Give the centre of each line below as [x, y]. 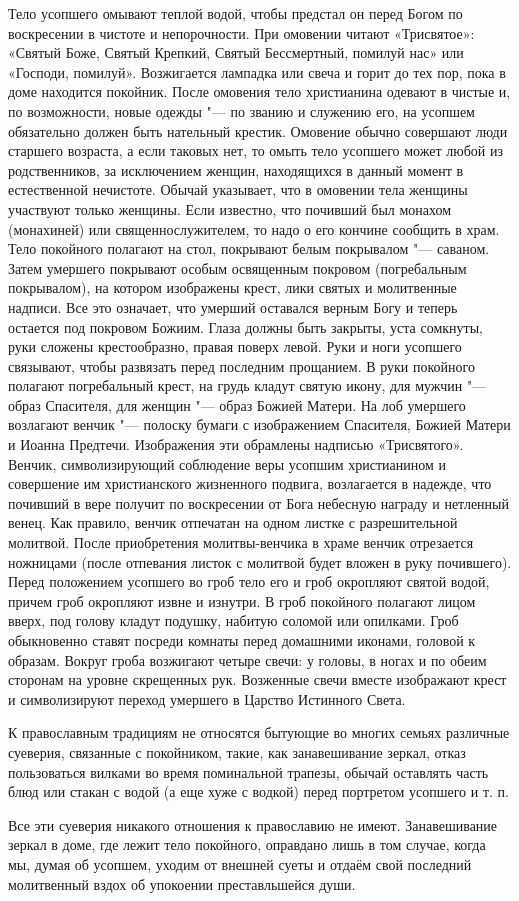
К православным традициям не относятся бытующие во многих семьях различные [259, 732]
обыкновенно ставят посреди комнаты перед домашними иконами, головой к [242, 640]
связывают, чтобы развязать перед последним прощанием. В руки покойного [241, 365]
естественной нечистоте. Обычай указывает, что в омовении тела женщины [238, 189]
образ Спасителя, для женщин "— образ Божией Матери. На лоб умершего [237, 404]
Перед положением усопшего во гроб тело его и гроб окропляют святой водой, [249, 581]
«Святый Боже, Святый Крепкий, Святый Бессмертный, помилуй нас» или [236, 52]
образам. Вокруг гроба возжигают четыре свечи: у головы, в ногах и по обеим [247, 659]
